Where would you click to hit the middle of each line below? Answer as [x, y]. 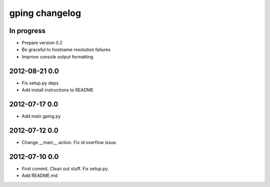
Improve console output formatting [57, 56]
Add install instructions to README [58, 90]
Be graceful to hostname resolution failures [66, 49]
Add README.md [39, 175]
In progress [27, 31]
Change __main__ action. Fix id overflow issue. [69, 142]
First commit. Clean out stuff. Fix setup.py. [65, 168]
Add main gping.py [41, 116]
